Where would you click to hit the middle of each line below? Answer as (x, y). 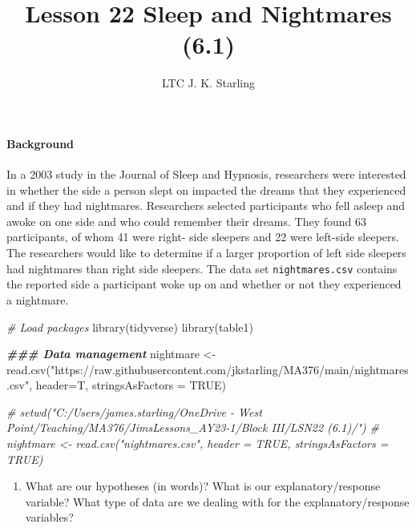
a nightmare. (38, 299)
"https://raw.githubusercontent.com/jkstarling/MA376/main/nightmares (229, 369)
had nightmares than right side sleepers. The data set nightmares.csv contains (202, 268)
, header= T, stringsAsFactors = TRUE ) (127, 385)
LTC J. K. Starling (208, 83)
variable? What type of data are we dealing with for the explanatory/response (217, 501)
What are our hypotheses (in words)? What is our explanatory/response (203, 486)
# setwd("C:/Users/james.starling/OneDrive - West (134, 411)
